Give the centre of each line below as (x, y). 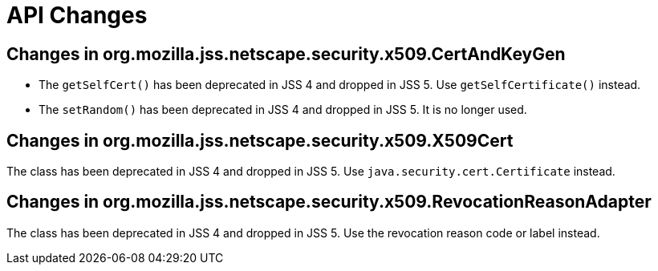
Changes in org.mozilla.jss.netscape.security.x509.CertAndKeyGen (286, 54)
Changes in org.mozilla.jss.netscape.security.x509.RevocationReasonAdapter (329, 202)
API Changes (77, 15)
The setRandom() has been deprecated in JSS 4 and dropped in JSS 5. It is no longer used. (283, 110)
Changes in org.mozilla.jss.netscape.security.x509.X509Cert (260, 140)
